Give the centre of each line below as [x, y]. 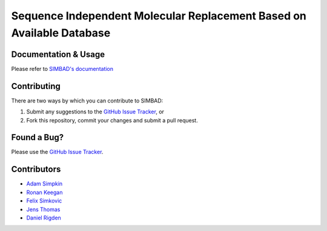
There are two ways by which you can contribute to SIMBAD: [87, 101]
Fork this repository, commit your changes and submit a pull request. [112, 120]
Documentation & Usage [58, 54]
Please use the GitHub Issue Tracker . [57, 152]
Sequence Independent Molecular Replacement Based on [159, 16]
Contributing [36, 86]
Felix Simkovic [44, 201]
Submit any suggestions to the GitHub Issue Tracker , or [95, 112]
